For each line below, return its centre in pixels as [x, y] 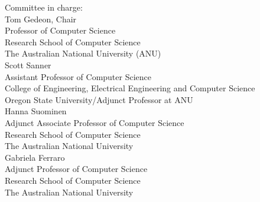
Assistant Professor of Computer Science [78, 76]
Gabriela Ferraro [35, 157]
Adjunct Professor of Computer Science [76, 169]
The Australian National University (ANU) [83, 53]
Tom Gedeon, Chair [41, 19]
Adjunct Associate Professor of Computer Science [95, 122]
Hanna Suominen [36, 111]
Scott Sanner [28, 64]
